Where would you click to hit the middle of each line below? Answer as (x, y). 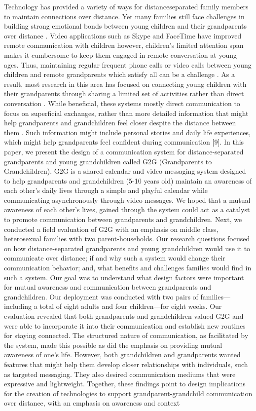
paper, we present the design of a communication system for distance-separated (124, 151)
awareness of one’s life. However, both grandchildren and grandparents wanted (122, 355)
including (18, 306)
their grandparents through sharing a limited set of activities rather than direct (124, 93)
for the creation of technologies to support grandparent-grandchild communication (128, 393)
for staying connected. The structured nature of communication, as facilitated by (126, 335)
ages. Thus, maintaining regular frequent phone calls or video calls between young (128, 64)
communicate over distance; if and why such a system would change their (115, 258)
